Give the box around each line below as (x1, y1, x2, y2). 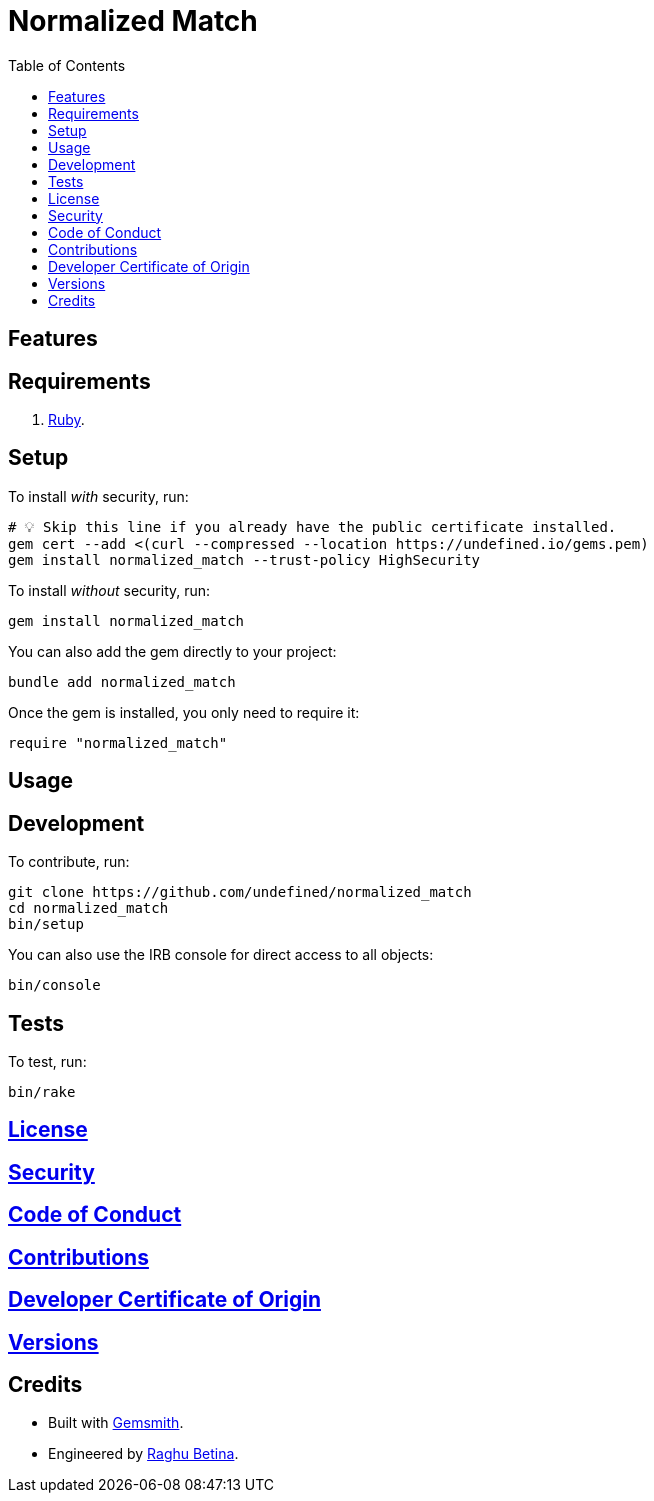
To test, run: (8, 1052, 87, 1070)
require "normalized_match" (8, 734, 228, 751)
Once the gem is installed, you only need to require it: (8, 703, 360, 721)
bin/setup (8, 916, 84, 933)
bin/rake (8, 1083, 76, 1100)
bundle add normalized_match (8, 673, 236, 690)
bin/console (8, 977, 101, 994)
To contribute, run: (8, 853, 130, 871)
